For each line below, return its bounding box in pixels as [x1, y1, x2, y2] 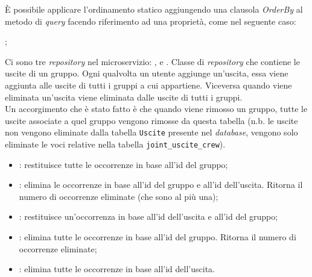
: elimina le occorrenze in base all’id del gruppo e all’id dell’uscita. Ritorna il [19, 178, 303, 191]
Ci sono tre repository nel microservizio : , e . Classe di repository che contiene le [5, 55, 300, 67]
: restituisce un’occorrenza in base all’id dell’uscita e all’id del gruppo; [19, 210, 278, 223]
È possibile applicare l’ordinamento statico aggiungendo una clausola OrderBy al [5, 3, 303, 15]
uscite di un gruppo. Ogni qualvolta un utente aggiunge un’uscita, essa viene [5, 67, 288, 79]
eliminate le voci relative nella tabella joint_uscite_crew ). [5, 138, 226, 150]
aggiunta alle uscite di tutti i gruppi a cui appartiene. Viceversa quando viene [5, 78, 292, 91]
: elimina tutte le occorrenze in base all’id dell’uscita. [19, 263, 215, 275]
